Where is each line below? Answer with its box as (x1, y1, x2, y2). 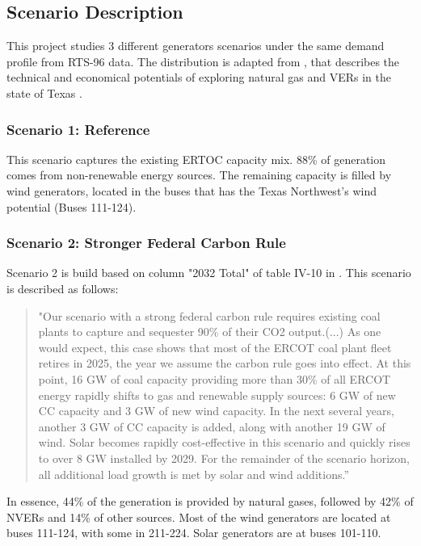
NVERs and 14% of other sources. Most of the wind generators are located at (6, 508, 391, 525)
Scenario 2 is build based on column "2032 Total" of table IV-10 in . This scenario (6, 264, 411, 281)
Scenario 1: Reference (6, 119, 150, 139)
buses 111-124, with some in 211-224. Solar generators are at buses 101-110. (6, 524, 381, 541)
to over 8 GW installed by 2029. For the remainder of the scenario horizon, (38, 449, 410, 466)
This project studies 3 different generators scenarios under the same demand (6, 37, 385, 54)
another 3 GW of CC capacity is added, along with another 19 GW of (38, 418, 385, 435)
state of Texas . (6, 84, 82, 101)
